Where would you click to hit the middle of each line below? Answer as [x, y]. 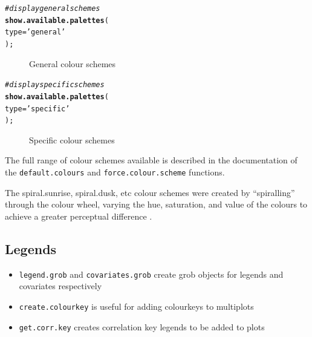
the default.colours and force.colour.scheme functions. [115, 172]
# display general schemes [53, 8]
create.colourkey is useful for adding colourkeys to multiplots [136, 306]
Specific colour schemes [72, 139]
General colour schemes [73, 63]
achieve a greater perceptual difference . [79, 216]
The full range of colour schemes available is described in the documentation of [151, 160]
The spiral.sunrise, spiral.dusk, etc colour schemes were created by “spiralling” [150, 192]
